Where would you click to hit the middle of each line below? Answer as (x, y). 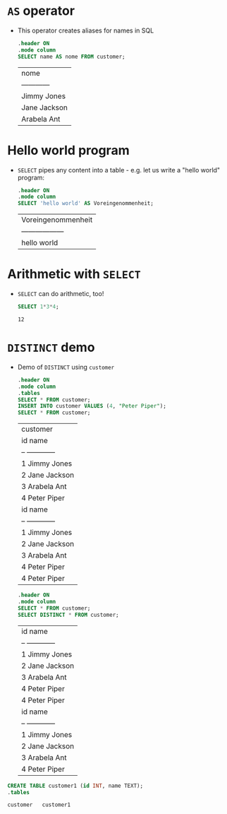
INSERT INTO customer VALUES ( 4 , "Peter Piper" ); (92, 406)
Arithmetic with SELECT (74, 274)
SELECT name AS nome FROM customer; (71, 57)
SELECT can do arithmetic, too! (61, 294)
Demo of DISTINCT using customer (66, 367)
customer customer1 (39, 805)
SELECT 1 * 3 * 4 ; (38, 307)
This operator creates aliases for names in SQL (86, 30)
